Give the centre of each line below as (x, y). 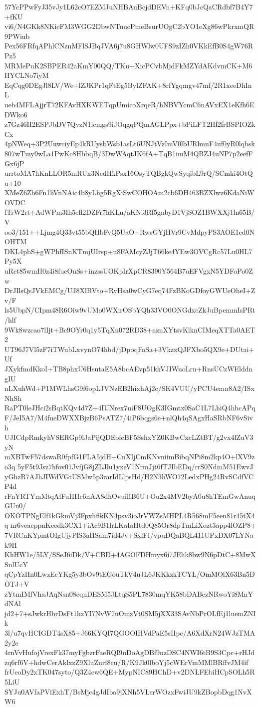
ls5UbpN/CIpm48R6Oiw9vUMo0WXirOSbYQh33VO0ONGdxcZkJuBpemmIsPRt (130, 310)
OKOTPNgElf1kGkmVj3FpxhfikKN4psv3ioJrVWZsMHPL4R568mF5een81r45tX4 (130, 515)
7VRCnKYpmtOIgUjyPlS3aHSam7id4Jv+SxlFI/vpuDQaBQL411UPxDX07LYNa (129, 535)
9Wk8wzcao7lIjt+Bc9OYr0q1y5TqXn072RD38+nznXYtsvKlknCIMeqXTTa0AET (130, 329)
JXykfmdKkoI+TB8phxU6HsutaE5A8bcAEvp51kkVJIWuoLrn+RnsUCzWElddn (129, 368)
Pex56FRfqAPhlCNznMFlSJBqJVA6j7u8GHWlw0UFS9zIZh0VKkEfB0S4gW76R (129, 46)
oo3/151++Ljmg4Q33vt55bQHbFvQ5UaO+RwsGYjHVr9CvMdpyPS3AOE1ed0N (130, 231)
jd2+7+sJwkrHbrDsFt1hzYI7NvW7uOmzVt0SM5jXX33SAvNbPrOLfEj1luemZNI (130, 613)
